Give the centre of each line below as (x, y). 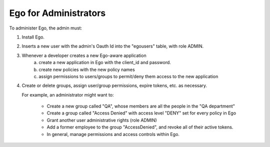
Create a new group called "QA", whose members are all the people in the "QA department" (141, 106)
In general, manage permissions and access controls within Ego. (113, 134)
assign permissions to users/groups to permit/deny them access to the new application (128, 76)
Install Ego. (33, 37)
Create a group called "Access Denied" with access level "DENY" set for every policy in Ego (141, 113)
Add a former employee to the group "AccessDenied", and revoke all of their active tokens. (140, 127)
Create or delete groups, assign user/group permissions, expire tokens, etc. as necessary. (114, 85)
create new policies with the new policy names (87, 69)
